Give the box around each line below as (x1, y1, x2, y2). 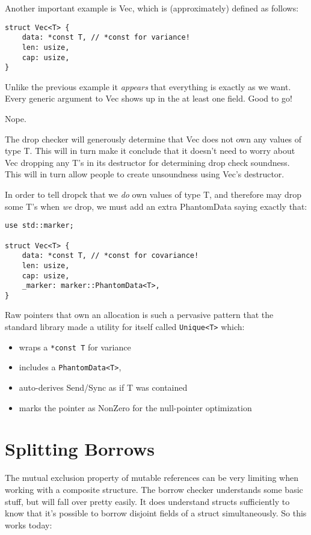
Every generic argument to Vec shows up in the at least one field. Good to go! (5, 92, 292, 105)
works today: (5, 518, 52, 531)
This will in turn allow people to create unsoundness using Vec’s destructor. (5, 168, 285, 180)
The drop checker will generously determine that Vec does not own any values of (5, 132, 302, 145)
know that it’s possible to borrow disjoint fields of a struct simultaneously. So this (5, 507, 307, 519)
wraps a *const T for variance (19, 340, 131, 353)
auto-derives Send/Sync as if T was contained (19, 381, 188, 394)
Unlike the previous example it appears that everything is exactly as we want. (5, 80, 291, 93)
